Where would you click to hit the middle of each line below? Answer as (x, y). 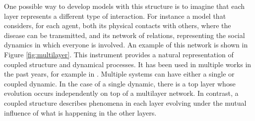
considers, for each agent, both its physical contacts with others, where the (118, 25)
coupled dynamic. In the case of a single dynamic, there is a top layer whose (120, 83)
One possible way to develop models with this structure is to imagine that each (125, 6)
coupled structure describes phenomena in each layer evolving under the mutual (125, 102)
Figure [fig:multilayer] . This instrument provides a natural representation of (119, 54)
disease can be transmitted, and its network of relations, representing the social (125, 35)
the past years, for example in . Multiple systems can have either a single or (119, 74)
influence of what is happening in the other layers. (80, 112)
